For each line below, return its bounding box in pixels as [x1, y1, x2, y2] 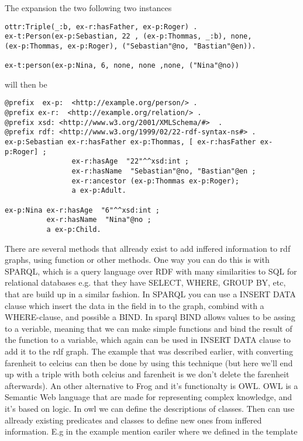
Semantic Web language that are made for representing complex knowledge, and [5, 391, 292, 403]
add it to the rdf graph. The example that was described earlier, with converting [5, 345, 294, 357]
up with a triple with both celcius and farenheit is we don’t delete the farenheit [5, 368, 290, 380]
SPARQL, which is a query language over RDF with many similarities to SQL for [5, 265, 297, 277]
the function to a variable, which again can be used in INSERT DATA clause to [5, 334, 291, 346]
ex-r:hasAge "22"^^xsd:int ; [71, 157, 189, 166]
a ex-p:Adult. [71, 186, 126, 195]
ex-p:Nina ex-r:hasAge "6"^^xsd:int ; [5, 206, 160, 214]
